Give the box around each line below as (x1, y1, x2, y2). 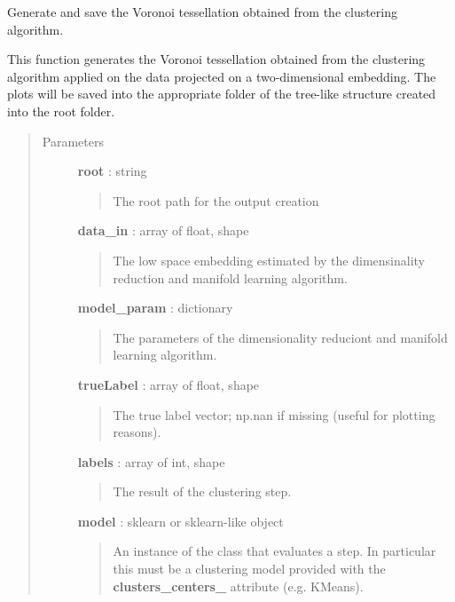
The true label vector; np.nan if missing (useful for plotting (113, 405, 435, 424)
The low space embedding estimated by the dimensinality (113, 250, 425, 269)
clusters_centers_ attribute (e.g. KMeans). (113, 576, 364, 595)
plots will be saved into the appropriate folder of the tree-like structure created (7, 84, 436, 103)
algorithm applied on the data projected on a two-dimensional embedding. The (7, 67, 436, 85)
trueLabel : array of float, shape (77, 375, 260, 393)
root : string (77, 162, 147, 180)
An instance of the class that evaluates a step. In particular (113, 542, 436, 560)
